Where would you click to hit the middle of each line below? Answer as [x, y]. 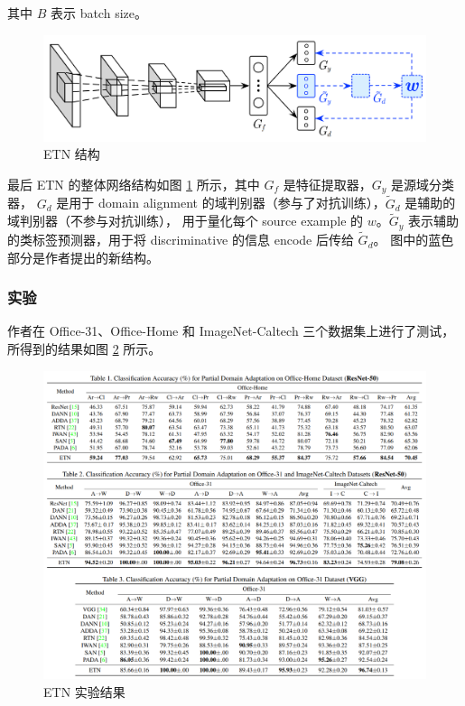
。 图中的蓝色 [414, 240]
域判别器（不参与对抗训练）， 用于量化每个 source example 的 [186, 221]
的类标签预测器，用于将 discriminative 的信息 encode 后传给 [181, 240]
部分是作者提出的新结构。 [83, 257]
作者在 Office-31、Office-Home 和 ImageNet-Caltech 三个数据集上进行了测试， [231, 331]
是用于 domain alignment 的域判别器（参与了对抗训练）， [221, 203]
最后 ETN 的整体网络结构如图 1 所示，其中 [134, 184]
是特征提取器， [327, 184]
